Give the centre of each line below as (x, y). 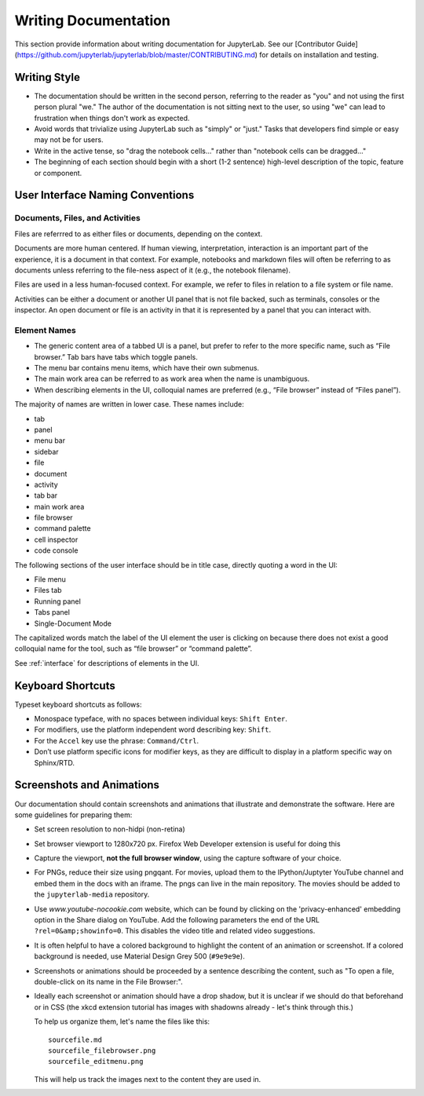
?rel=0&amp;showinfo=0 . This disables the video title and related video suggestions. (175, 931)
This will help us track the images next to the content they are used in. (148, 1079)
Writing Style (47, 77)
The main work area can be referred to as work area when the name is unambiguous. (172, 379)
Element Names (45, 330)
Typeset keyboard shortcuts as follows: (78, 704)
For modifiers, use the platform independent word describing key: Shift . (152, 729)
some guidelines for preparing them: (73, 815)
